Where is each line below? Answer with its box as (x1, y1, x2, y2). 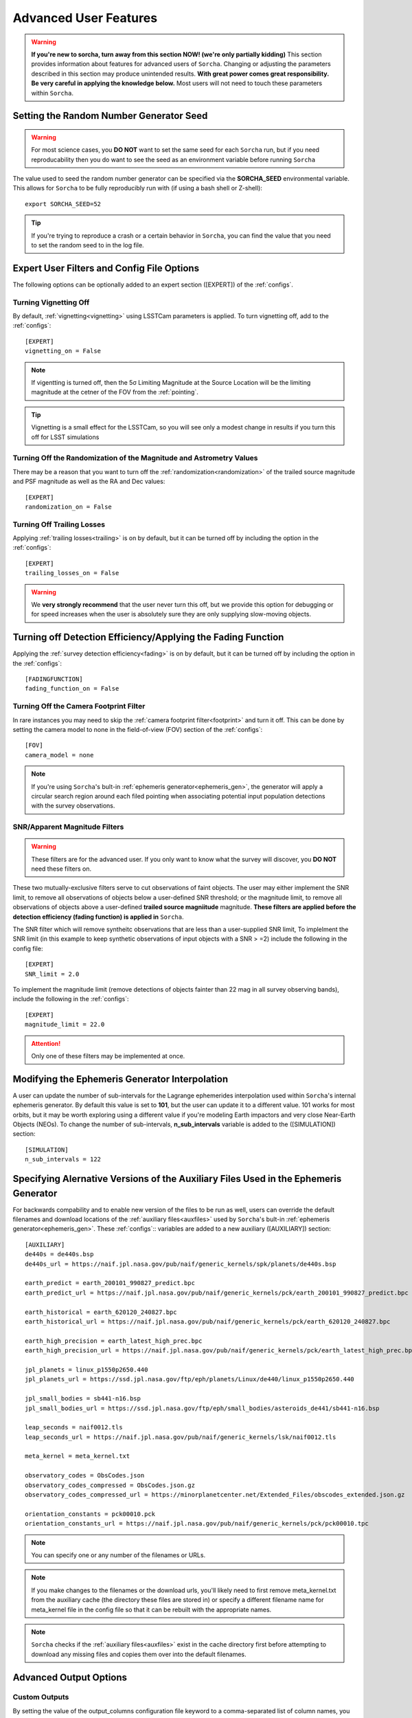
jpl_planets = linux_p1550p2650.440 (25, 1365, 148, 1374)
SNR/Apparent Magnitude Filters (12, 822, 124, 832)
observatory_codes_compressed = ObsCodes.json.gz (25, 1481, 196, 1489)
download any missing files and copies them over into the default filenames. (31, 1650, 247, 1658)
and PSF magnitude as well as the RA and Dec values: (12, 478, 165, 486)
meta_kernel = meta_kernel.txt (25, 1452, 130, 1460)
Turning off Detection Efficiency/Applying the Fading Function (12, 632, 284, 643)
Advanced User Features (12, 10, 158, 25)
